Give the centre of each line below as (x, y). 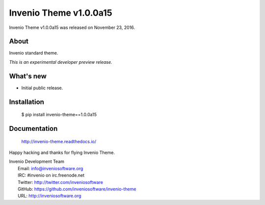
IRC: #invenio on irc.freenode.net (51, 175)
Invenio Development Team (37, 161)
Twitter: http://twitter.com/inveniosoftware (60, 182)
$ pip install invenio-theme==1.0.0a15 (59, 115)
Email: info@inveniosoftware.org (51, 168)
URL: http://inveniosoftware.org (50, 196)
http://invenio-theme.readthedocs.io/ (59, 141)
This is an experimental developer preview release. (61, 62)
